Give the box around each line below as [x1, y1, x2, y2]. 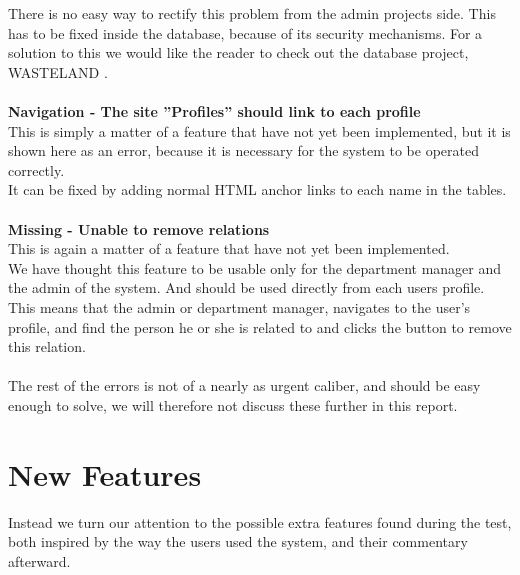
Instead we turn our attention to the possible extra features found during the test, [8, 511, 512, 532]
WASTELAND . [8, 61, 108, 82]
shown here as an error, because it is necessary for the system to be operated [8, 140, 479, 161]
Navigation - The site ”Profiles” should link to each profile [8, 100, 421, 121]
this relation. [8, 336, 86, 357]
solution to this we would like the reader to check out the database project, [8, 42, 469, 63]
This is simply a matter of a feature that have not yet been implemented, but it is [8, 120, 511, 141]
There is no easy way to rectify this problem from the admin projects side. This [8, 3, 496, 23]
